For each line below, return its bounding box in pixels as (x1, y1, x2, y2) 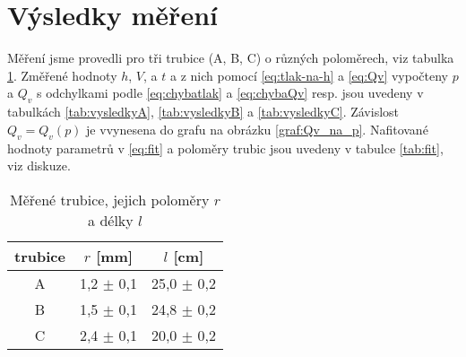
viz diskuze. (7, 156, 71, 175)
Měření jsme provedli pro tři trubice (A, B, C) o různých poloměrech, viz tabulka (7, 48, 454, 67)
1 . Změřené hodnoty (7, 65, 117, 84)
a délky (88, 209, 134, 231)
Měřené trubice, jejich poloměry (10, 188, 210, 210)
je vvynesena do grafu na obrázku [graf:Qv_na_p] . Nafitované (86, 119, 428, 138)
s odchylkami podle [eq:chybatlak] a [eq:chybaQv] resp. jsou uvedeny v (36, 83, 424, 102)
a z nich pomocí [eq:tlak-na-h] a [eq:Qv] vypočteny (169, 65, 448, 84)
